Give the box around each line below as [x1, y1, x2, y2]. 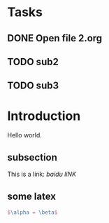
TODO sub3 [7, 80, 59, 92]
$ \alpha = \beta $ [7, 208, 58, 216]
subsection [7, 151, 58, 163]
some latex [7, 190, 56, 202]
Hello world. [7, 131, 42, 140]
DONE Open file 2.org [7, 32, 103, 44]
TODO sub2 [7, 55, 59, 67]
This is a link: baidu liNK [7, 170, 77, 179]
